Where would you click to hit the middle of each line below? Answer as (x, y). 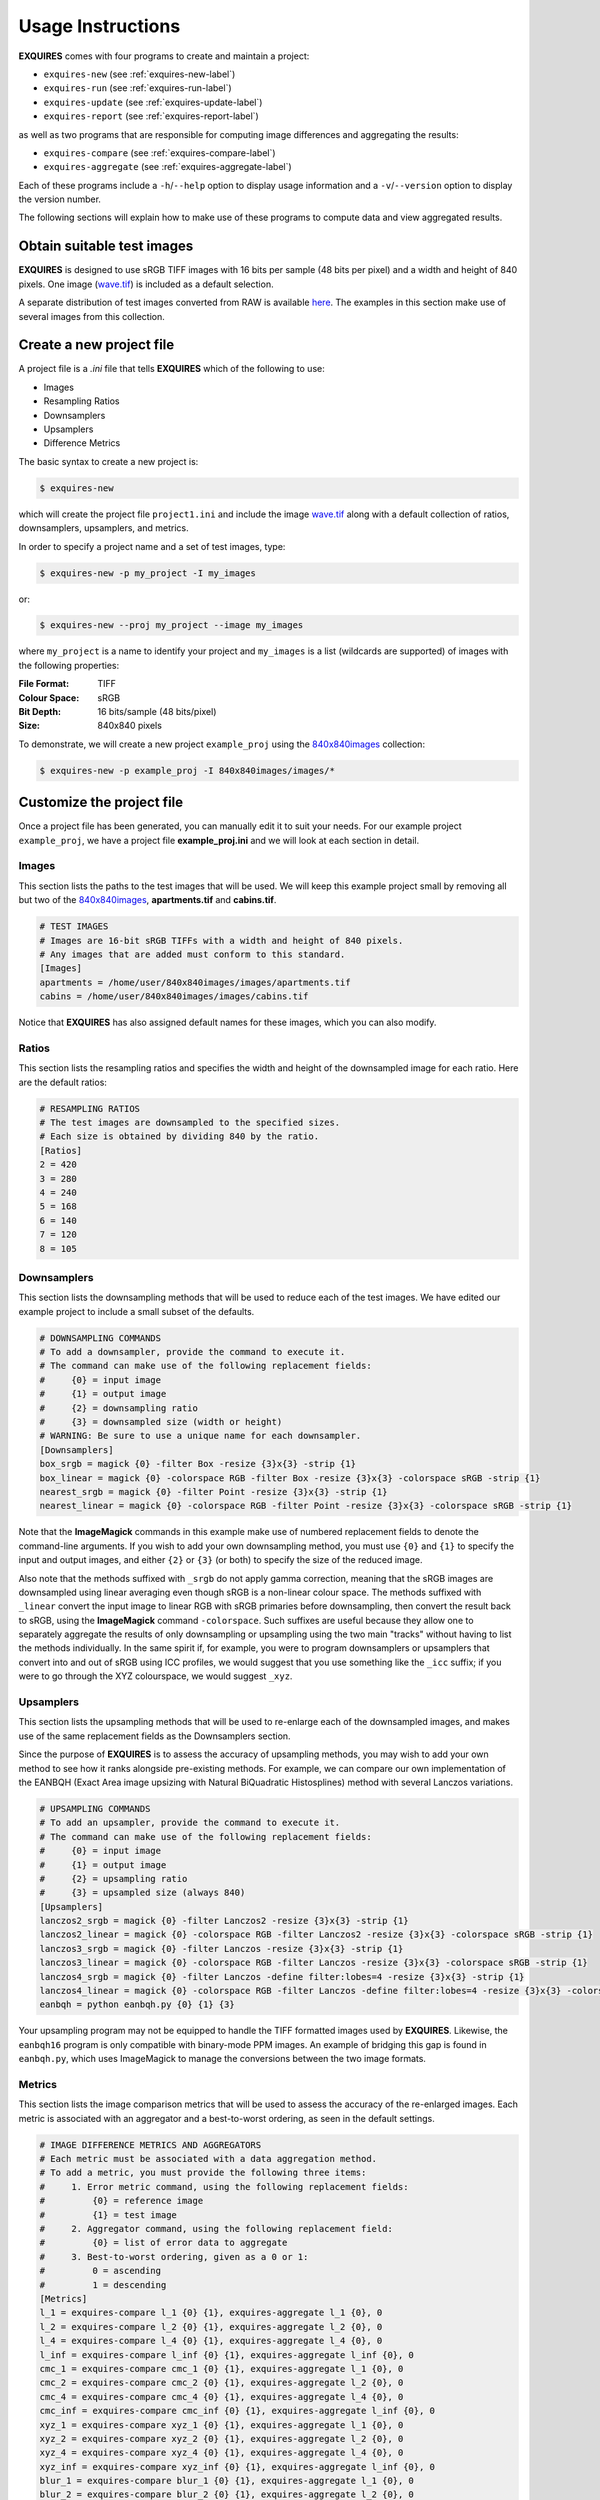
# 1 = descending (103, 2284)
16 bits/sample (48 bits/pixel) (157, 712)
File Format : (44, 684)
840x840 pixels (129, 726)
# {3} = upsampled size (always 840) (142, 1893)
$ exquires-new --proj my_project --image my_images (171, 625)
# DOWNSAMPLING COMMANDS (100, 1338)
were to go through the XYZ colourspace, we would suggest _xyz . (155, 1676)
